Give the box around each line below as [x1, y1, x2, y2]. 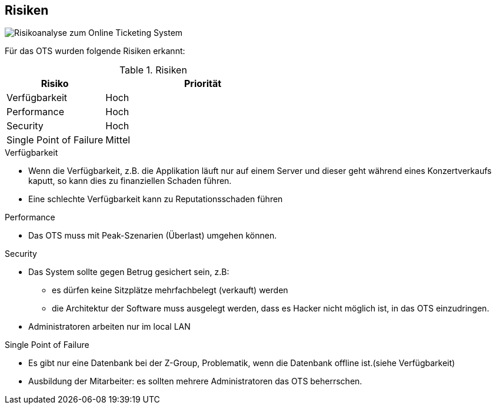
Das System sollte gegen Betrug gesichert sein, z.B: [28, 267, 229, 277]
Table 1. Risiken [119, 64, 187, 76]
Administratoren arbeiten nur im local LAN [28, 321, 191, 332]
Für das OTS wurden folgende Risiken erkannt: [5, 46, 185, 56]
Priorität [184, 78, 222, 90]
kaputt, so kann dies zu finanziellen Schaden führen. [28, 176, 232, 186]
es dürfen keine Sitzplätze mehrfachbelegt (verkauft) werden [52, 285, 288, 296]
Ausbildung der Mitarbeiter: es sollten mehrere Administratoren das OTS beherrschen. [28, 376, 362, 387]
